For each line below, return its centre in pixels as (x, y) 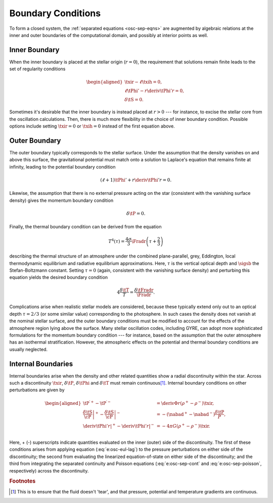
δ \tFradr (144, 290)
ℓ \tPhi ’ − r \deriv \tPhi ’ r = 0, (154, 91)
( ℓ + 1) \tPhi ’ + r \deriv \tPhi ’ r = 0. (136, 180)
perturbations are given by (37, 390)
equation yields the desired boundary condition (59, 277)
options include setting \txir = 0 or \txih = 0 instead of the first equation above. (92, 126)
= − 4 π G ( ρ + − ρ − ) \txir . (183, 425)
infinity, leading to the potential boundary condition (62, 166)
